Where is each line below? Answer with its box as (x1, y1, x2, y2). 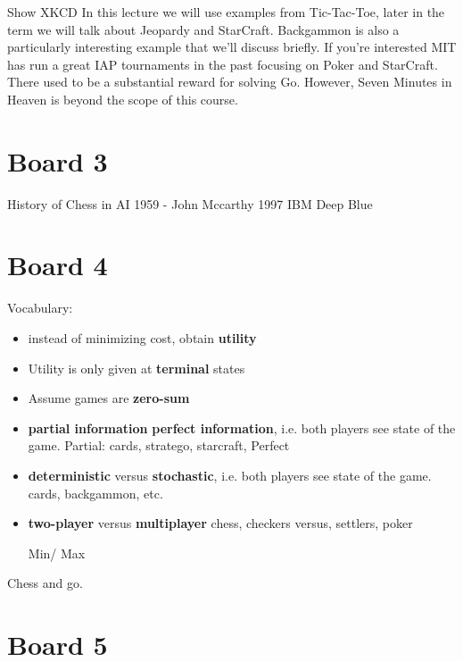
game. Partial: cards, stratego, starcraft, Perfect (28, 436, 290, 455)
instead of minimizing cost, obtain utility (28, 329, 257, 347)
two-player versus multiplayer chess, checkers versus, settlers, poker (28, 514, 413, 532)
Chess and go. (7, 574, 83, 592)
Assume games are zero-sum (28, 389, 190, 407)
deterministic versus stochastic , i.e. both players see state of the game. (28, 465, 432, 484)
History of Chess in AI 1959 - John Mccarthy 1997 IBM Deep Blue (7, 194, 373, 213)
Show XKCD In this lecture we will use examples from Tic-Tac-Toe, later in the (7, 3, 445, 21)
